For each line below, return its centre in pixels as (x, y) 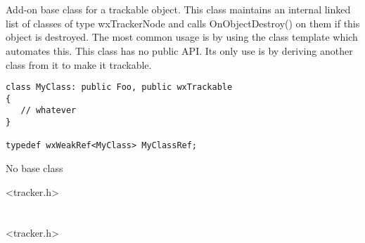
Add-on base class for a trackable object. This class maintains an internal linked (178, 9)
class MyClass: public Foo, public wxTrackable (119, 87)
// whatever (49, 111)
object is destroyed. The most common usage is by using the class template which (182, 37)
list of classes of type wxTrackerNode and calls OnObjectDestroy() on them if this (183, 23)
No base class (34, 168)
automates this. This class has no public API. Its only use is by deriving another (179, 50)
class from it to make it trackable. (79, 64)
